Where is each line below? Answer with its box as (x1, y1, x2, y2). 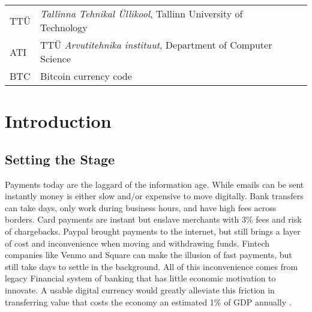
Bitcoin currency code (40, 69, 132, 83)
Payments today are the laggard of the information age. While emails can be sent (5, 178, 304, 190)
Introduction (5, 109, 112, 133)
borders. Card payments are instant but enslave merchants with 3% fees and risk (5, 213, 302, 226)
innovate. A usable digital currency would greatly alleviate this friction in (5, 283, 275, 296)
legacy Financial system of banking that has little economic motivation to (5, 272, 276, 284)
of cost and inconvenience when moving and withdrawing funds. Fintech (5, 236, 270, 249)
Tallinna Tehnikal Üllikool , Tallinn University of (40, 7, 243, 20)
